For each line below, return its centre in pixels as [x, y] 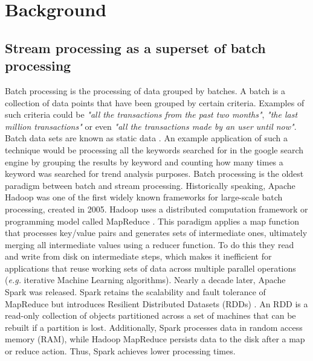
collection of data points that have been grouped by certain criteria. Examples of [155, 102]
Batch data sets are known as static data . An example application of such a [147, 138]
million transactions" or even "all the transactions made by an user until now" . [151, 126]
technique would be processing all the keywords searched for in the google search [154, 149]
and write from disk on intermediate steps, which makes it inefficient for [138, 256]
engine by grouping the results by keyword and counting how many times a [144, 161]
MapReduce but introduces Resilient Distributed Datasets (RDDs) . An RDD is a [156, 303]
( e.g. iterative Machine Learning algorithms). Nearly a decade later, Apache [145, 280]
